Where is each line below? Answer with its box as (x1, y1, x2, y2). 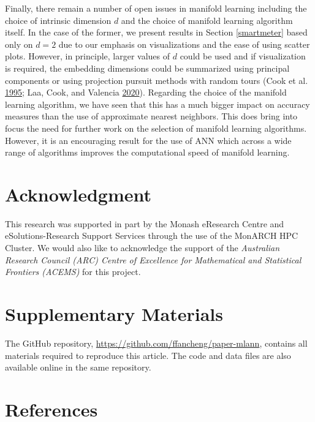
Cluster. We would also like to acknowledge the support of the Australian (5, 241, 280, 254)
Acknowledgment (5, 181, 151, 206)
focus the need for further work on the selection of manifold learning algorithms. (5, 121, 307, 134)
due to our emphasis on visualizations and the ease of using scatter (58, 37, 310, 50)
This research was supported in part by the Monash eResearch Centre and (5, 217, 284, 230)
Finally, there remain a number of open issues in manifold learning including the (5, 2, 307, 14)
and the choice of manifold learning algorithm (121, 13, 293, 26)
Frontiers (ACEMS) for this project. (5, 265, 141, 278)
